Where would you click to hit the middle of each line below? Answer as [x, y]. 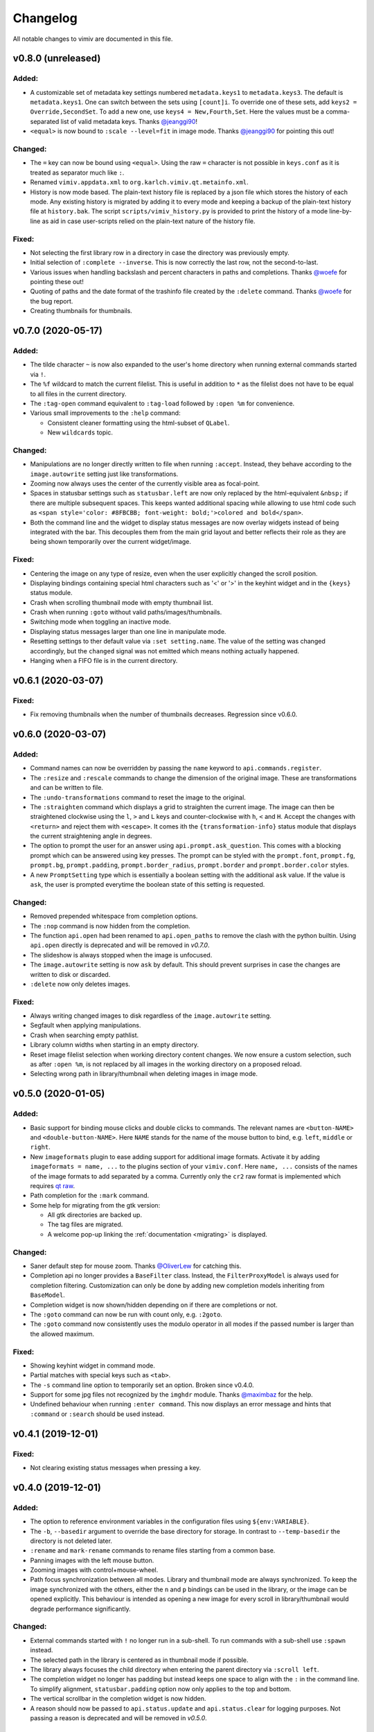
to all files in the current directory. [78, 394]
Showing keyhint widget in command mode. [92, 1366]
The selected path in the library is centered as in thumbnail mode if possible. [139, 1660]
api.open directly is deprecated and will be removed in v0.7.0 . [120, 945]
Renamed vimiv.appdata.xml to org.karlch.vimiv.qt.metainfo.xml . [139, 182]
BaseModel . [47, 1295]
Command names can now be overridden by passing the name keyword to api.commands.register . [176, 768]
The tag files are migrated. [85, 1225]
